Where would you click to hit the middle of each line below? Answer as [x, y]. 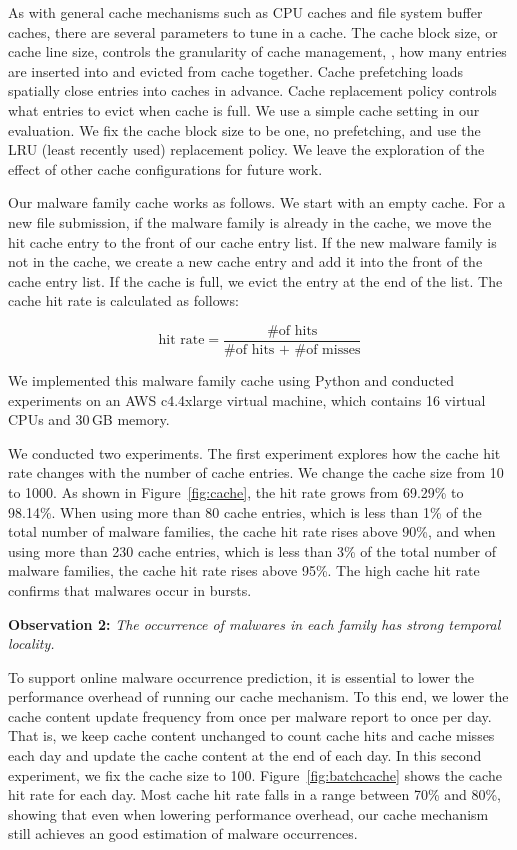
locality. [31, 643]
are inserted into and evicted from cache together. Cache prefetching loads [235, 70]
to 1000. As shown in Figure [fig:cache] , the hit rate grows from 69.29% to [236, 491]
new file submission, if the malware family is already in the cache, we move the [250, 221]
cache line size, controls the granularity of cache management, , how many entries [257, 51]
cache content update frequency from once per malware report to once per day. [250, 715]
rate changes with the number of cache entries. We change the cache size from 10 [256, 472]
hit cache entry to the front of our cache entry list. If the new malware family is [252, 241]
